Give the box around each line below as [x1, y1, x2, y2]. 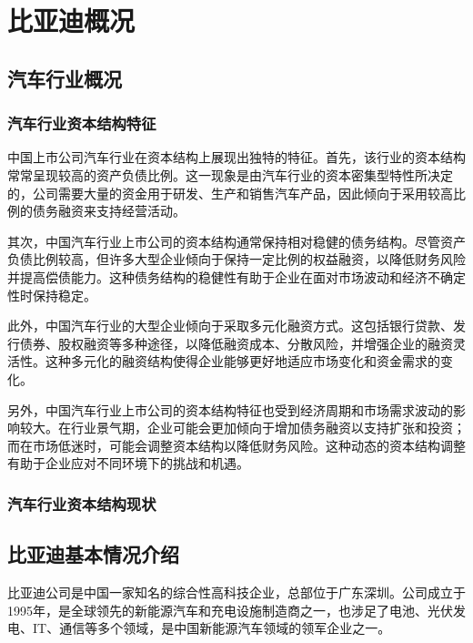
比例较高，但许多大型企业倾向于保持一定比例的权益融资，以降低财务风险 [32, 250, 466, 269]
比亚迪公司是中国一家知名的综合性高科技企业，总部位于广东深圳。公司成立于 [7, 582, 466, 601]
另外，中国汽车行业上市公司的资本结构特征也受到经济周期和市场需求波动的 [7, 400, 453, 419]
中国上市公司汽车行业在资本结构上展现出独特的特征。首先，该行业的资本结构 [7, 148, 466, 167]
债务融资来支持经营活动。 [32, 201, 186, 220]
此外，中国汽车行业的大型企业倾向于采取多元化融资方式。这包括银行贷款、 [7, 316, 453, 335]
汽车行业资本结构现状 [7, 492, 156, 515]
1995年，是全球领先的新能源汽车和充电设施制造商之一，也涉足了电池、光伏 [7, 600, 453, 619]
